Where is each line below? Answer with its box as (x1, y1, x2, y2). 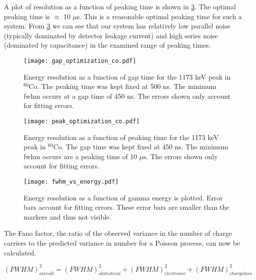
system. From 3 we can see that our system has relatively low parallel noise (4, 21, 230, 31)
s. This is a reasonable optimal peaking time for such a (77, 11, 242, 21)
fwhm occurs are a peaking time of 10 (24, 151, 137, 161)
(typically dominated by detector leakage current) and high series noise (4, 30, 218, 40)
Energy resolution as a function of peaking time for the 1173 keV (24, 132, 219, 142)
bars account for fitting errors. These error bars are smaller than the (24, 202, 229, 212)
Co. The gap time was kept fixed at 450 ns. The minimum (53, 141, 228, 152)
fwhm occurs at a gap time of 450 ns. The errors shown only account (24, 90, 231, 101)
